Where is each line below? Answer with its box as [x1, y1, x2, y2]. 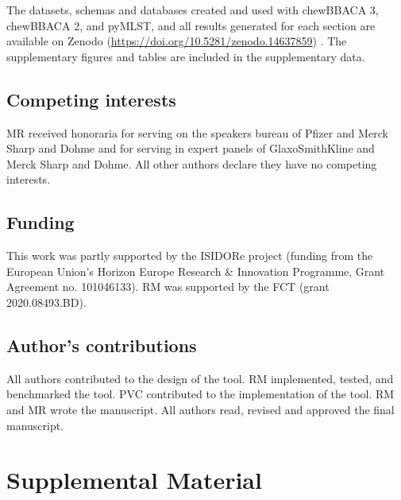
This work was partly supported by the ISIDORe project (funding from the [6, 247, 373, 264]
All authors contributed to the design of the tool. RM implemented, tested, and [6, 370, 394, 386]
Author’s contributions [6, 332, 197, 357]
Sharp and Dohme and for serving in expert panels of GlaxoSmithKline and [6, 140, 375, 157]
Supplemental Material [6, 463, 262, 496]
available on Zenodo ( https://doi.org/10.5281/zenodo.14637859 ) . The [6, 33, 347, 49]
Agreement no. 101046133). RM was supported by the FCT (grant [6, 278, 330, 295]
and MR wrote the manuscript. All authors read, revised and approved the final [6, 401, 395, 417]
